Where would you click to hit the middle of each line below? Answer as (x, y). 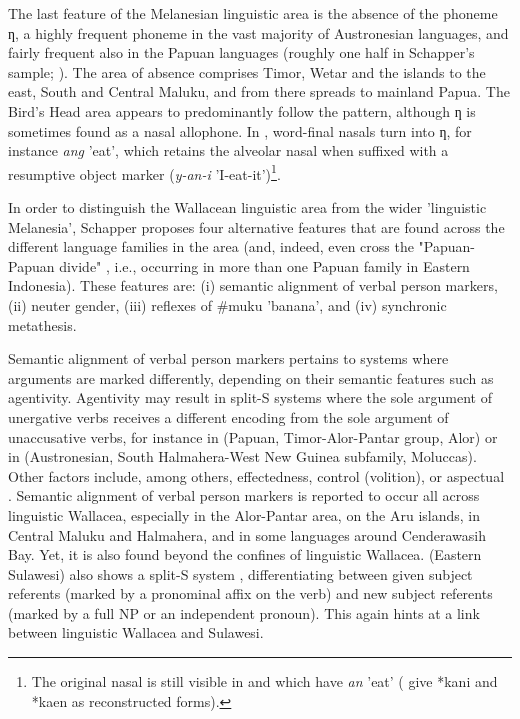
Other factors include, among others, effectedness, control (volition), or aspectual (256, 475)
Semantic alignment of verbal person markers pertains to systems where (228, 358)
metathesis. (42, 324)
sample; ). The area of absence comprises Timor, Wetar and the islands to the (247, 71)
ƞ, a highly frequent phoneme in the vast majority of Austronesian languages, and (258, 32)
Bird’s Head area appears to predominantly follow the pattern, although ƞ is (242, 110)
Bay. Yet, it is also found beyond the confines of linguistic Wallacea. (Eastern (245, 554)
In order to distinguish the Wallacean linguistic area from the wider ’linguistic (247, 207)
